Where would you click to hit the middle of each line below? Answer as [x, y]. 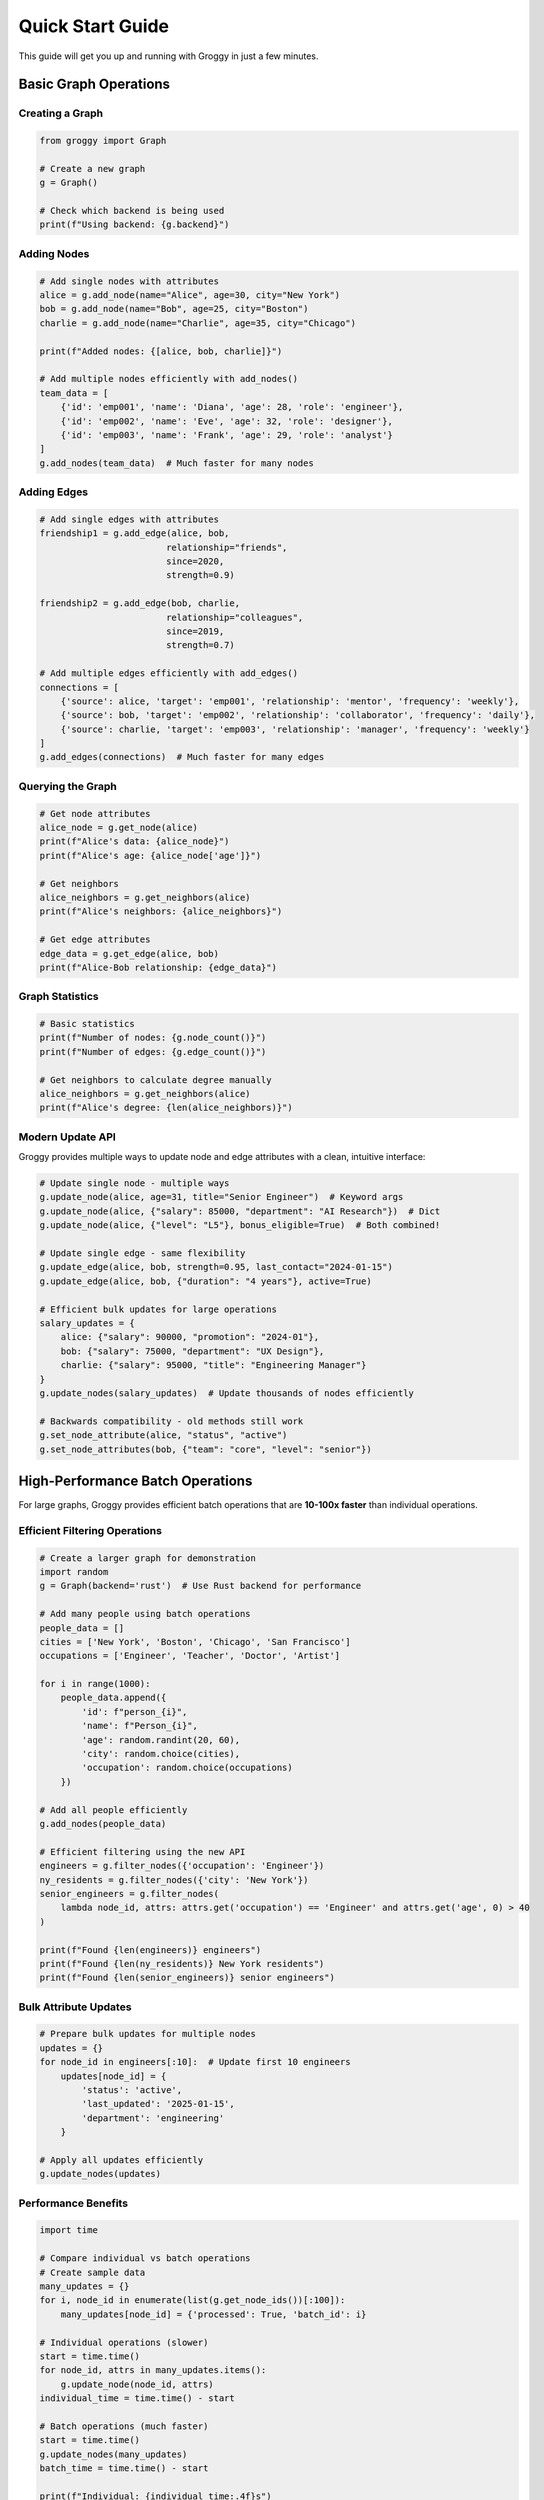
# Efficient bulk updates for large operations [158, 1309]
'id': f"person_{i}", [134, 1711]
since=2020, [195, 561]
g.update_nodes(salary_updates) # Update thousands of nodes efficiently [227, 1393]
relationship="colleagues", [234, 617]
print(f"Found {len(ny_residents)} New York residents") [182, 1963]
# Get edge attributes [95, 939]
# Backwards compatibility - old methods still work [171, 1421]
